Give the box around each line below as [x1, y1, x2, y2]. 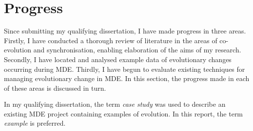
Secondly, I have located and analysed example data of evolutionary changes [4, 54, 232, 64]
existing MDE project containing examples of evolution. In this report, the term [4, 108, 243, 118]
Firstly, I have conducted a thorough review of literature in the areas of [4, 35, 217, 45]
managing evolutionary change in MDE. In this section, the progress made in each [4, 73, 250, 83]
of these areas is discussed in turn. [4, 82, 106, 93]
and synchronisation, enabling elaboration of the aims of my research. [33, 45, 241, 55]
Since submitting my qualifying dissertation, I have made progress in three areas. [4, 26, 246, 36]
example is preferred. [4, 118, 66, 128]
